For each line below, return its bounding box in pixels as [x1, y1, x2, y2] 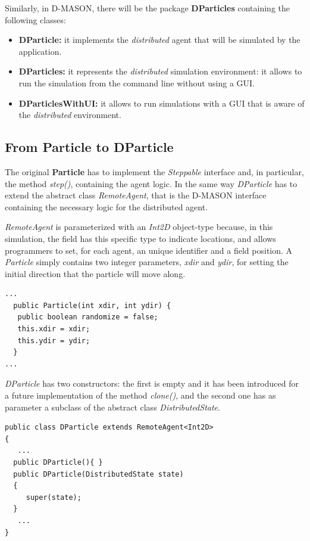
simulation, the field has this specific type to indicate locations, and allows [5, 232, 276, 244]
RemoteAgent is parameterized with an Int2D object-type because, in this [5, 220, 273, 233]
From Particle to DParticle [5, 138, 174, 156]
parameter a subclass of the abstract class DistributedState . [5, 400, 220, 413]
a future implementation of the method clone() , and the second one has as [5, 389, 276, 402]
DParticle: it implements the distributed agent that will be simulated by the [18, 33, 300, 46]
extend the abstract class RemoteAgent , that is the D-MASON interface [5, 189, 267, 201]
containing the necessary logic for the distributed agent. [5, 200, 208, 213]
